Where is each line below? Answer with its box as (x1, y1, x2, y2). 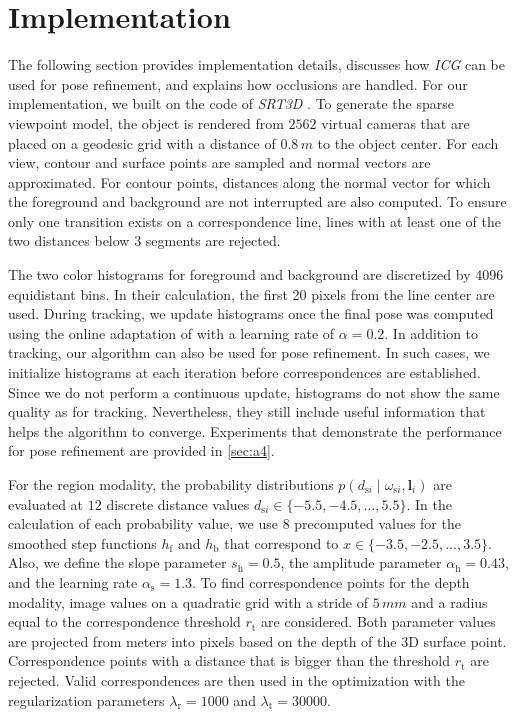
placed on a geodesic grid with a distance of (8, 132, 276, 153)
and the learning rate (8, 571, 138, 592)
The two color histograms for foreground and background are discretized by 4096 (8, 264, 504, 285)
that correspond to (224, 532, 339, 553)
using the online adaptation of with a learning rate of (8, 322, 335, 343)
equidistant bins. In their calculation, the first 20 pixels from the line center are (8, 283, 495, 304)
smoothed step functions (8, 532, 157, 553)
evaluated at (8, 493, 84, 514)
